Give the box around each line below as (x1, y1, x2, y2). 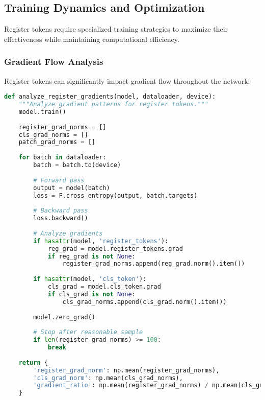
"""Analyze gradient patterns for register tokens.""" (18, 101, 208, 108)
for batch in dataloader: (18, 154, 107, 161)
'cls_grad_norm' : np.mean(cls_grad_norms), (33, 374, 183, 382)
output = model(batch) (33, 184, 110, 192)
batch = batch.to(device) (33, 161, 121, 169)
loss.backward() (33, 215, 88, 222)
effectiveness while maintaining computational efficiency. (4, 33, 179, 44)
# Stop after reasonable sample (33, 328, 143, 336)
